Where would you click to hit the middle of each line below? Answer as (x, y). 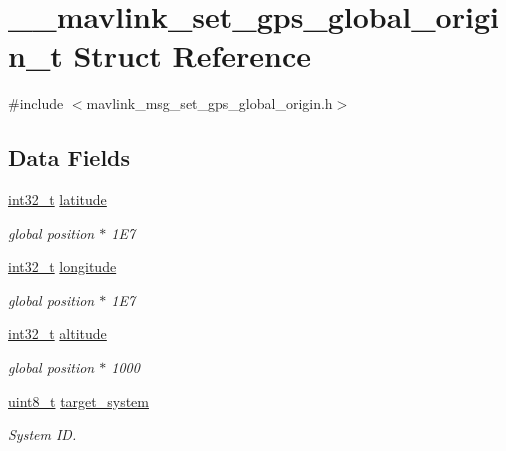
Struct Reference (192, 55)
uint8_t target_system (78, 400)
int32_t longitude (62, 266)
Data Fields (69, 157)
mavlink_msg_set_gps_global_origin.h (209, 103)
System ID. (42, 434)
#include (36, 103)
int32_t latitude (57, 199)
